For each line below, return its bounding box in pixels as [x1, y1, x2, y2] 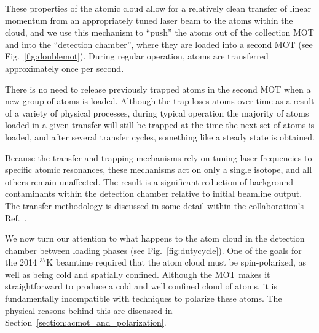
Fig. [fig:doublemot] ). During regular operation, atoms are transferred [5, 50, 269, 63]
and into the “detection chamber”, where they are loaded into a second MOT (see [5, 37, 313, 50]
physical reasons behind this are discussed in [5, 304, 173, 316]
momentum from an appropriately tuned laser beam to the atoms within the [5, 13, 293, 26]
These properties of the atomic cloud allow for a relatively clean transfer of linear [5, 2, 311, 14]
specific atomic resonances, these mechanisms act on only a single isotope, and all [5, 163, 312, 176]
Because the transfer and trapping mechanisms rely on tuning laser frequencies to [5, 151, 312, 164]
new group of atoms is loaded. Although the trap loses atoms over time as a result [5, 94, 315, 107]
